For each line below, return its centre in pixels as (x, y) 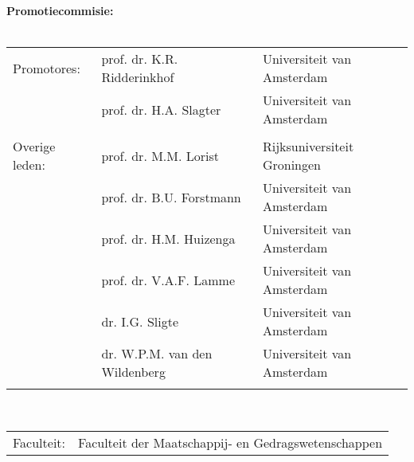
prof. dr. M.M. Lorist (160, 155)
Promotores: (47, 68)
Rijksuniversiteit (308, 147)
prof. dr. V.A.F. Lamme (168, 280)
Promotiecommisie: (60, 10)
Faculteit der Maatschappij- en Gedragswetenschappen (230, 442)
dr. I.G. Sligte (140, 321)
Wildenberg (133, 372)
